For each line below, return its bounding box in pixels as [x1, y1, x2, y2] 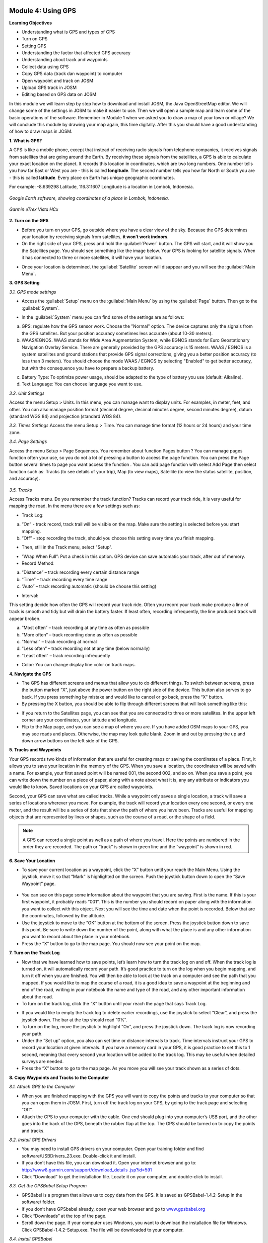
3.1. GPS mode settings [9, 289, 57, 295]
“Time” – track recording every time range [21, 576, 108, 582]
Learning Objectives [9, 20, 52, 26]
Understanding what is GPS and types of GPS [21, 29, 115, 35]
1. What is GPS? [9, 137, 42, 144]
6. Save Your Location [9, 858, 56, 864]
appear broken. [9, 616, 41, 621]
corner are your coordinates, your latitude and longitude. [21, 716, 137, 723]
